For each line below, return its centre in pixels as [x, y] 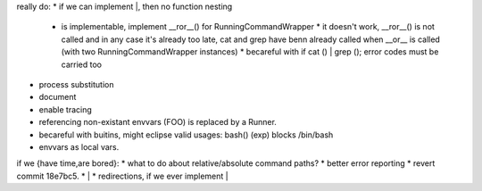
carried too [82, 64]
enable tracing [66, 109]
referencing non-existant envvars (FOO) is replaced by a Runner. [158, 122]
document [58, 97]
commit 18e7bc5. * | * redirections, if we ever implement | [122, 176]
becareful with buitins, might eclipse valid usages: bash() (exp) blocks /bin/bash [186, 135]
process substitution [76, 84]
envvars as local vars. [79, 146]
